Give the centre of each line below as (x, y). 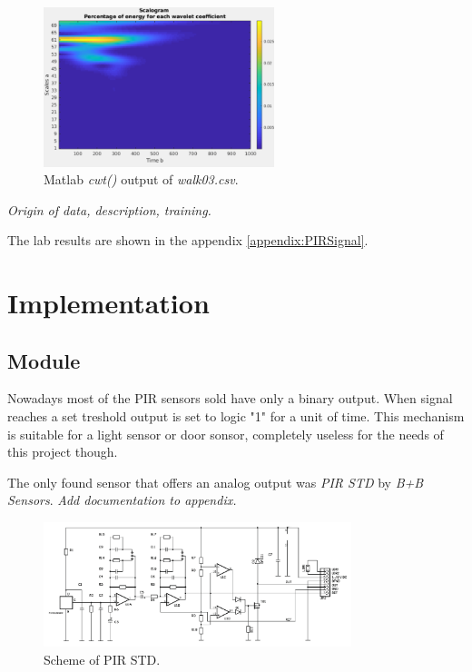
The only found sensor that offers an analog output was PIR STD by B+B (216, 482)
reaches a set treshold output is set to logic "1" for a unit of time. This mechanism (236, 416)
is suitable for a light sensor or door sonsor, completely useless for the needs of (226, 434)
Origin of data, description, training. (109, 209)
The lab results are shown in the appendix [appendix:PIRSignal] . (188, 240)
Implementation (108, 303)
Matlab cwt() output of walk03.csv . (141, 179)
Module (44, 360)
